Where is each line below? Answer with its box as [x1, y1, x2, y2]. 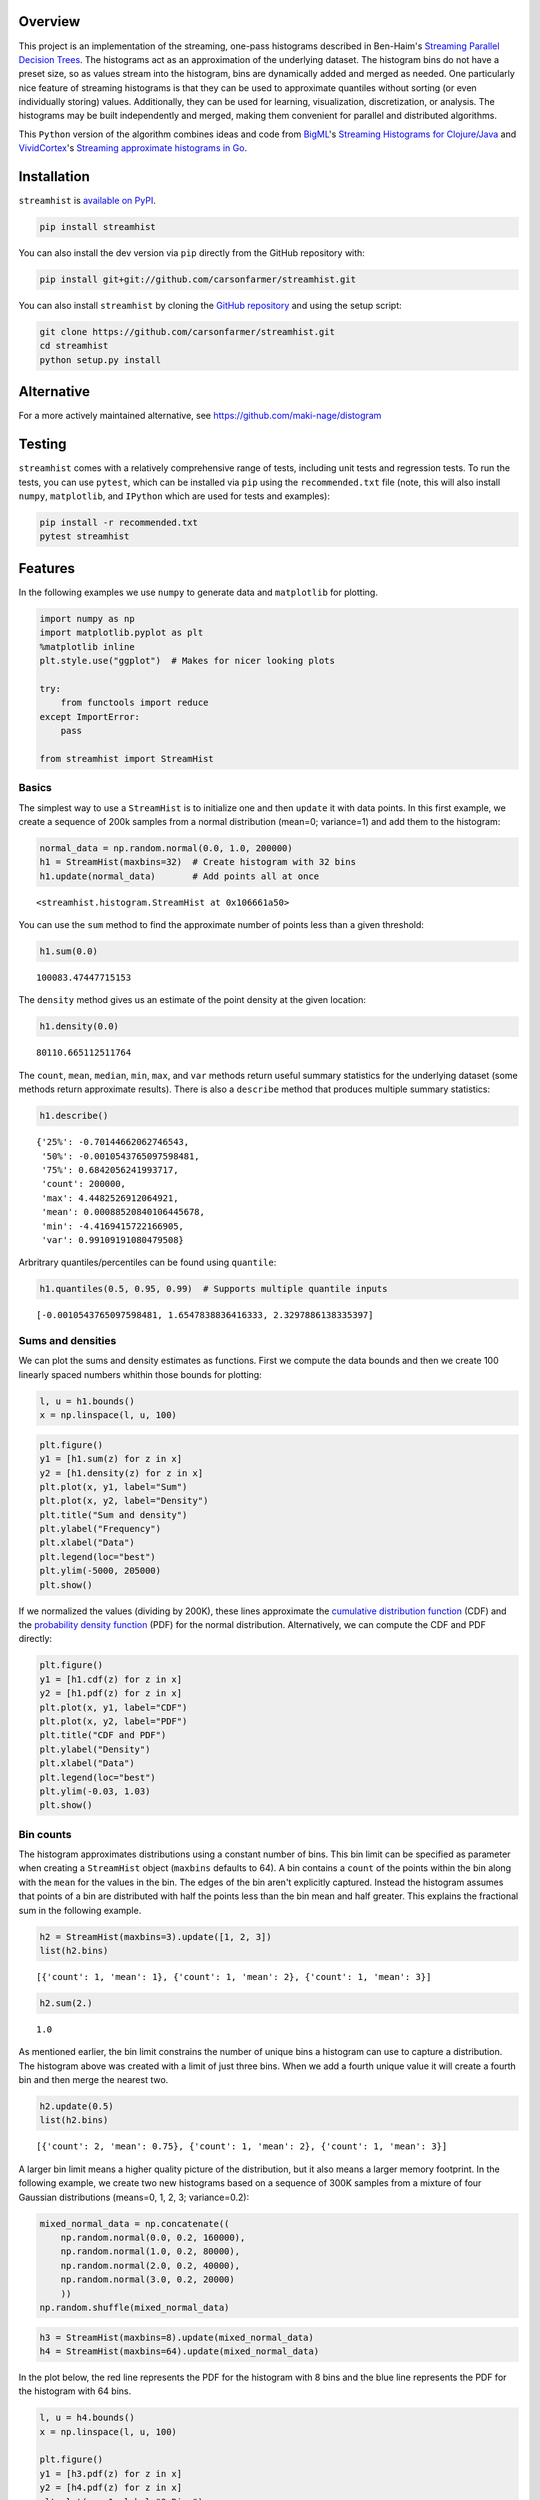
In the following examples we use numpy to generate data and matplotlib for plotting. [18, 586, 379, 598]
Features [18, 560, 75, 577]
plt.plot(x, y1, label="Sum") [39, 1481, 188, 1492]
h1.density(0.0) [39, 1021, 120, 1032]
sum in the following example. [18, 1904, 142, 1916]
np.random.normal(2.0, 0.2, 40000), [60, 2260, 240, 2271]
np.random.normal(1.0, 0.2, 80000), [60, 2246, 240, 2257]
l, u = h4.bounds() [39, 2412, 135, 2424]
